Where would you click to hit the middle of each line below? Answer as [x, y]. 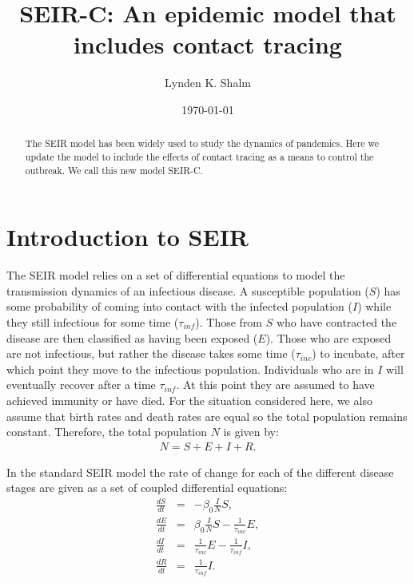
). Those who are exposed [328, 337]
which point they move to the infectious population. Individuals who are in [190, 369]
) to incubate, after [358, 353]
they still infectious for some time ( [93, 321]
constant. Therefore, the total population [107, 432]
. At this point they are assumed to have [275, 385]
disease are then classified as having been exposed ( [132, 337]
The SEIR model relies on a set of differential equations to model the [176, 275]
